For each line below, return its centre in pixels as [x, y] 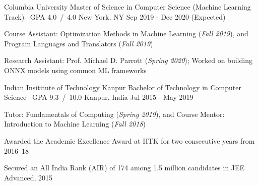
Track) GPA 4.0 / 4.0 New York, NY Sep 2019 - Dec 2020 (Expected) [115, 16]
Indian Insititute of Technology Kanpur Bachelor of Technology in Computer [123, 87]
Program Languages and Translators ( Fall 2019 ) [79, 43]
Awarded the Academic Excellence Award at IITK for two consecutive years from [129, 140]
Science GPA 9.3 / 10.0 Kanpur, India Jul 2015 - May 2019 [99, 97]
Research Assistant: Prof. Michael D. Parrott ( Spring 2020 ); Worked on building [128, 60]
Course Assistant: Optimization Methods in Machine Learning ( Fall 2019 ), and [126, 34]
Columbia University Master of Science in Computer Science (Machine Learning [127, 7]
